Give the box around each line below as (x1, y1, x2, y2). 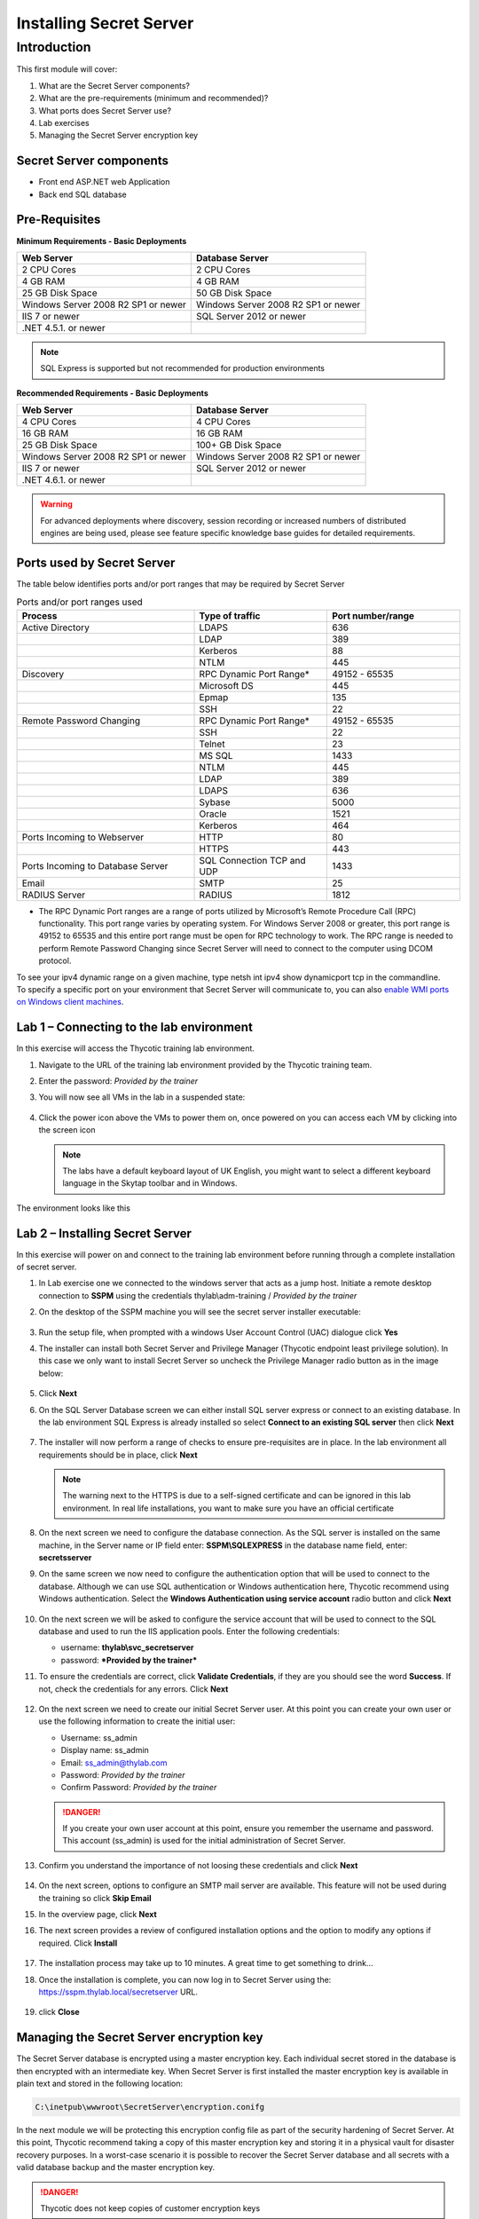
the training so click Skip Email (38, 1892, 152, 1903)
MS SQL (199, 749, 234, 762)
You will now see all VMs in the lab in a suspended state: (38, 1092, 246, 1102)
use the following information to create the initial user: (38, 1716, 236, 1726)
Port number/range (332, 609, 415, 621)
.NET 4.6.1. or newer (21, 474, 106, 486)
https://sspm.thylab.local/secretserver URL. (38, 1986, 199, 1997)
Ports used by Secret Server (16, 555, 176, 570)
